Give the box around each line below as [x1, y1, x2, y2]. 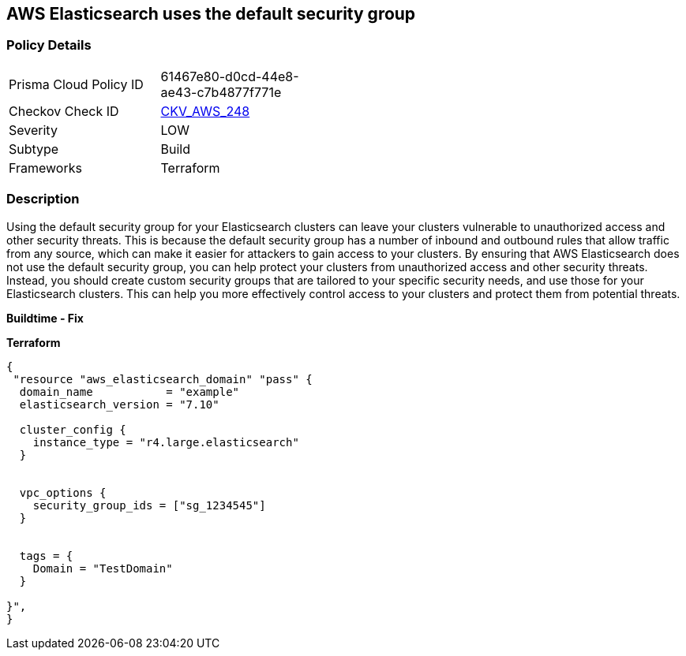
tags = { [19, 549, 73, 562]
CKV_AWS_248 [160, 102, 250, 119]
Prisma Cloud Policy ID [9, 76, 144, 92]
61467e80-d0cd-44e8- [160, 68, 299, 84]
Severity [9, 121, 58, 138]
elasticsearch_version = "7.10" [19, 397, 219, 411]
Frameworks [9, 159, 82, 176]
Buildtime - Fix [6, 311, 84, 325]
